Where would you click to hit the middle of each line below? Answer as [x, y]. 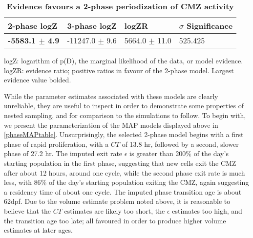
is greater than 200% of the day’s [179, 153]
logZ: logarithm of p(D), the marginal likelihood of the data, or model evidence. [124, 60]
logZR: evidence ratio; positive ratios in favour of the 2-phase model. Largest [119, 70]
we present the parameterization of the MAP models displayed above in [111, 125]
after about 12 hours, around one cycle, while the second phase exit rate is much [125, 172]
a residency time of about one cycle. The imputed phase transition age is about [123, 191]
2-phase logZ [33, 26]
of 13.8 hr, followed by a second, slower [180, 144]
